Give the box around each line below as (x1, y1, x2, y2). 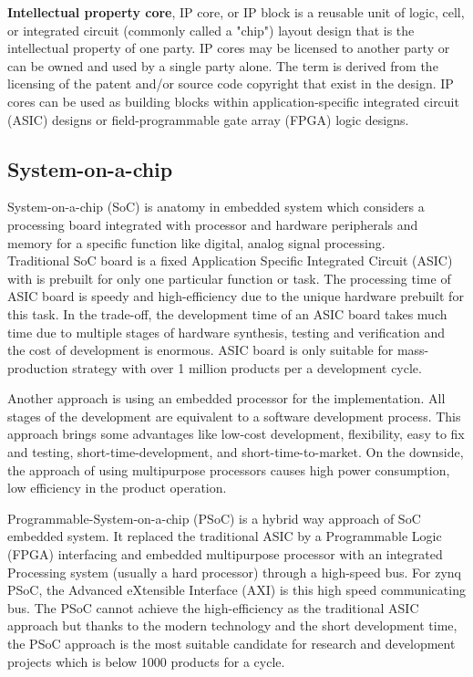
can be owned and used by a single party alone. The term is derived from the (7, 56, 438, 75)
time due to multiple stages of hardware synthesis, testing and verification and (7, 322, 446, 341)
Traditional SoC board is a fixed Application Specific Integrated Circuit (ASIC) (7, 251, 453, 270)
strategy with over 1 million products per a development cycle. (72, 358, 422, 377)
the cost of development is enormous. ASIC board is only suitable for (7, 340, 394, 359)
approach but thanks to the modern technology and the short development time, (7, 616, 458, 635)
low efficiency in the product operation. (7, 478, 227, 497)
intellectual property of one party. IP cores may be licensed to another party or (7, 38, 450, 57)
